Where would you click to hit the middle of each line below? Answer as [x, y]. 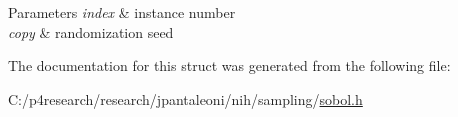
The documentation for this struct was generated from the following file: [229, 65]
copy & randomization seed [91, 31]
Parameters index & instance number [122, 12]
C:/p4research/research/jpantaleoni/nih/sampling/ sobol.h [185, 98]
